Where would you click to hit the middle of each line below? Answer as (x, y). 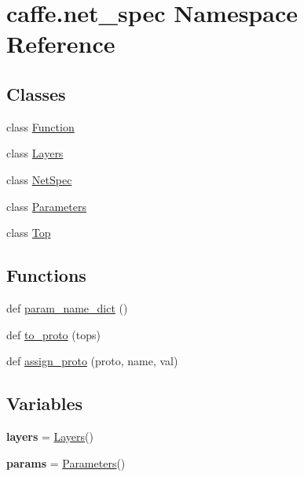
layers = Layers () (50, 436)
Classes (36, 93)
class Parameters (46, 206)
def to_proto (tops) (53, 334)
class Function (40, 126)
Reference (61, 44)
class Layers (35, 153)
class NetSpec (39, 179)
